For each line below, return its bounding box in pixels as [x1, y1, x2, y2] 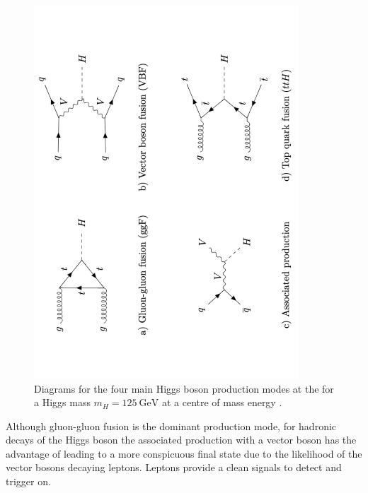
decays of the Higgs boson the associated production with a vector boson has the [6, 432, 357, 447]
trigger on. [6, 474, 51, 489]
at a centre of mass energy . [161, 395, 282, 410]
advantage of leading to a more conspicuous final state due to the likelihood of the [6, 446, 362, 461]
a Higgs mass [34, 395, 91, 410]
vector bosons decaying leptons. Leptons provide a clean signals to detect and [6, 460, 342, 475]
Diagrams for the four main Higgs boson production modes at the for [34, 381, 334, 396]
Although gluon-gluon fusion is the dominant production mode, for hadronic [6, 418, 337, 433]
